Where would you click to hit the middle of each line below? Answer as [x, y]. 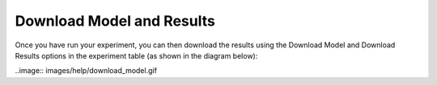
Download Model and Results [115, 21]
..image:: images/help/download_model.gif [86, 71]
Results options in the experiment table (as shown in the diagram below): [136, 55]
